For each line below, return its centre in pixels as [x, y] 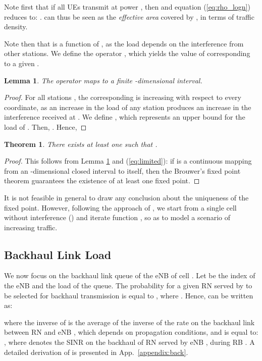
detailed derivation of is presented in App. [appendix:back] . [96, 352]
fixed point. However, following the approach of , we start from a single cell [120, 207]
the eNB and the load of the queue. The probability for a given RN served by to [128, 286]
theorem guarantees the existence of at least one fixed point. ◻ [102, 180]
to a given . [22, 63]
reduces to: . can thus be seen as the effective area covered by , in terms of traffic [129, 16]
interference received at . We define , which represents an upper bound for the [125, 117]
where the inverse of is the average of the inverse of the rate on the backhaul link [129, 322]
